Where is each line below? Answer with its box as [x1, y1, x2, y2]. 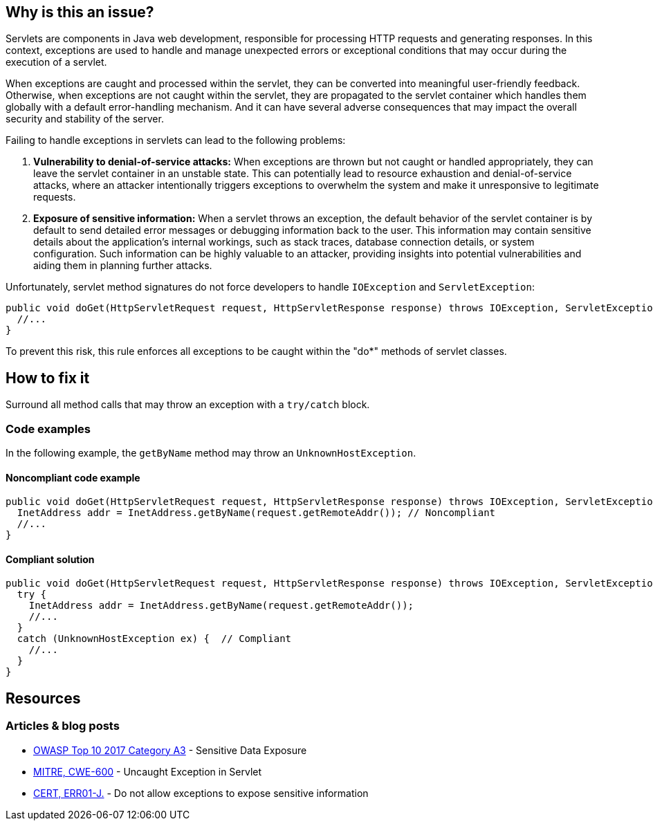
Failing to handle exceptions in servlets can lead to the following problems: [6, 134, 346, 147]
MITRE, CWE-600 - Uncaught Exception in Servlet [33, 765, 262, 778]
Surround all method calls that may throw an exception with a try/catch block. [6, 398, 370, 411]
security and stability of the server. [6, 113, 164, 125]
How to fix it [6, 369, 90, 387]
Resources [6, 689, 81, 707]
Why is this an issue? [6, 3, 154, 21]
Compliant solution [6, 553, 95, 565]
